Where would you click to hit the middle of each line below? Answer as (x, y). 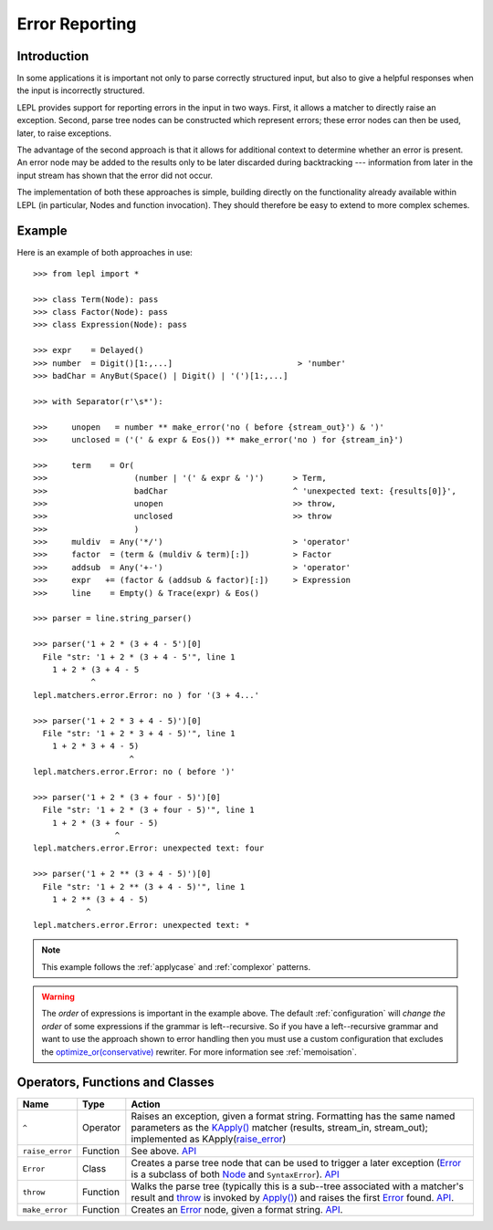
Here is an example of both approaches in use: (105, 253)
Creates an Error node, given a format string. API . (237, 1210)
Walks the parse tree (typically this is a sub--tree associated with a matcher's (298, 1186)
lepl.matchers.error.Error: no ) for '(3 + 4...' (147, 695)
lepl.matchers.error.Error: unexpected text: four (149, 848)
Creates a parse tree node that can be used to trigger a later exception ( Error (296, 1163)
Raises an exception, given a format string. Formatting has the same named (293, 1116)
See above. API (163, 1152)
